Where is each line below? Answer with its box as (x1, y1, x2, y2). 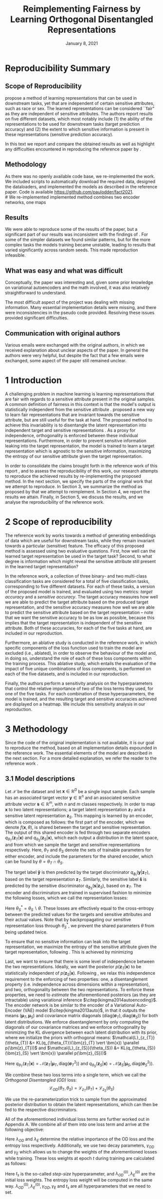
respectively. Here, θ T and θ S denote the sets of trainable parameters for (5, 847, 151, 854)
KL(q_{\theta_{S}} (120, 1045, 156, 1051)
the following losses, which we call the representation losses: (5, 895, 128, 901)
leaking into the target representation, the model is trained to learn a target (5, 443, 155, 448)
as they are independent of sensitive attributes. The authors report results (5, 111, 153, 116)
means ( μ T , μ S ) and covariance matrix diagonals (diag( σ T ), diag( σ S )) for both (5, 1013, 158, 1020)
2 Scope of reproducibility (5, 516, 113, 528)
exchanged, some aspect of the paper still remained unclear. (5, 358, 127, 363)
